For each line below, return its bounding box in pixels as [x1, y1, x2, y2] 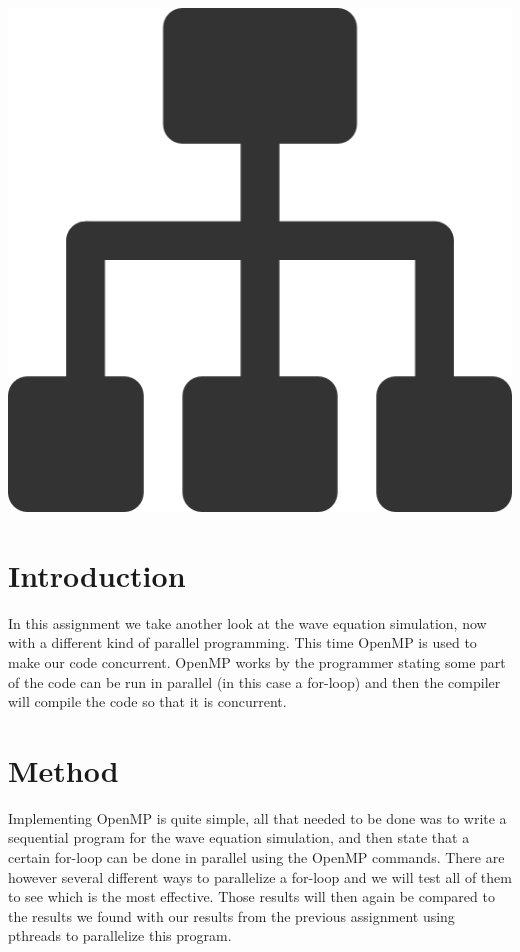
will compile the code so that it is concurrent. [8, 691, 287, 712]
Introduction [8, 554, 186, 595]
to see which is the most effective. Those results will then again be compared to [8, 886, 495, 907]
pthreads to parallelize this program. [8, 925, 232, 946]
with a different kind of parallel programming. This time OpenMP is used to [8, 632, 477, 653]
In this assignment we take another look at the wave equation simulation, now [8, 612, 487, 633]
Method [8, 749, 119, 790]
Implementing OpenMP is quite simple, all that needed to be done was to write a [8, 807, 507, 828]
